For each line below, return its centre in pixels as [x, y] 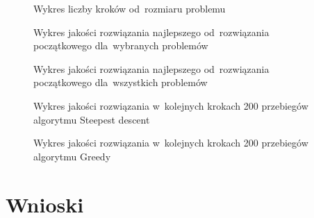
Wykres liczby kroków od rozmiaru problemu [130, 8]
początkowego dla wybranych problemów [121, 45]
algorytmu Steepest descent [92, 119]
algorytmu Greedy [72, 156]
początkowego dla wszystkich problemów [121, 82]
